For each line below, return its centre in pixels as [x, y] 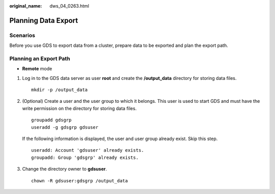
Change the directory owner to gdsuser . [64, 169]
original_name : [26, 6]
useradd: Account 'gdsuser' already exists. [88, 150]
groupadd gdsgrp [51, 120]
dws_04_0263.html [69, 6]
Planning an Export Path [40, 59]
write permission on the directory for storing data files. [79, 108]
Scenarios [22, 35]
